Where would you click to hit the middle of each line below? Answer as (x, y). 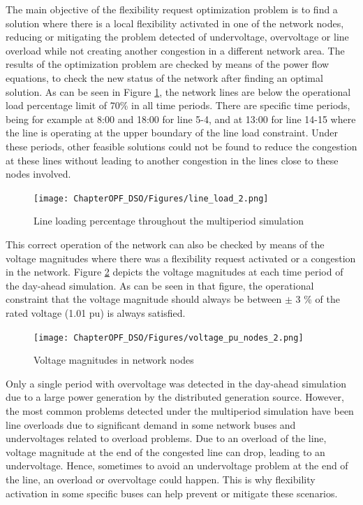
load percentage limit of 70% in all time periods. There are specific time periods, (178, 105)
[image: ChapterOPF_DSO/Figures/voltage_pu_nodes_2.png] (169, 337)
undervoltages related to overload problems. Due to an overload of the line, (166, 438)
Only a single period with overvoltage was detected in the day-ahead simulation (176, 383)
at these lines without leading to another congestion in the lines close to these (172, 160)
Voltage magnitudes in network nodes (114, 360)
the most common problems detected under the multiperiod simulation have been (180, 410)
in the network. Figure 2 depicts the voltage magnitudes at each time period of (175, 272)
